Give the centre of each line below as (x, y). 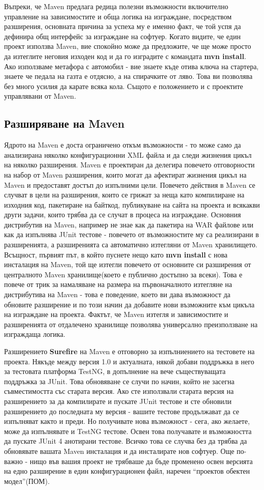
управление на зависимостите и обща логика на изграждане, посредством (118, 16)
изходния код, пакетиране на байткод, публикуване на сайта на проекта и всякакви (132, 204)
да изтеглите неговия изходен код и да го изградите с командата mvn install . (125, 56)
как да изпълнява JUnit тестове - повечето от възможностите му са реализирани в (131, 234)
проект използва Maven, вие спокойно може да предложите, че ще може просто (128, 46)
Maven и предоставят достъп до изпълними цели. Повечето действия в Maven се (130, 184)
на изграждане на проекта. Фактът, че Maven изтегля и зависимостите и (116, 314)
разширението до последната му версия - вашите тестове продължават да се (122, 411)
